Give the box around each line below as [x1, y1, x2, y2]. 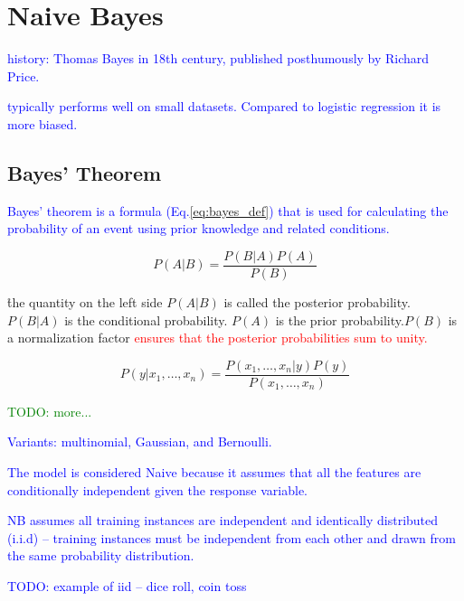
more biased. [7, 114, 78, 133]
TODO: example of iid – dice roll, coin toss [7, 576, 247, 595]
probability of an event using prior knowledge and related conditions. [7, 219, 390, 238]
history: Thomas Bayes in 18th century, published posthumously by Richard [7, 49, 430, 68]
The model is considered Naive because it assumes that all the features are [7, 462, 421, 481]
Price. [7, 66, 40, 85]
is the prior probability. [275, 310, 404, 329]
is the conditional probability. [64, 310, 228, 329]
